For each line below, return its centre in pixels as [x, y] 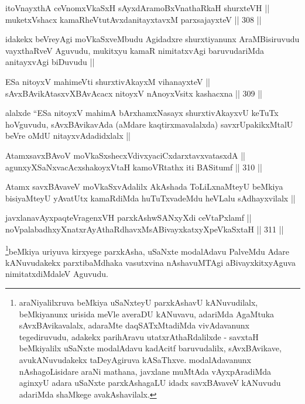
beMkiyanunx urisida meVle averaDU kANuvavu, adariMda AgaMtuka [147, 314]
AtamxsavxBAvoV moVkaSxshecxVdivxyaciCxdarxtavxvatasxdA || [125, 155]
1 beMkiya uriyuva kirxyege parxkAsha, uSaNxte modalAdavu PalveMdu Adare [148, 250]
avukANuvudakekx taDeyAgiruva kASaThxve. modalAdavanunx [135, 359]
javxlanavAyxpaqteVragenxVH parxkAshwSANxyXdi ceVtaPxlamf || [128, 218]
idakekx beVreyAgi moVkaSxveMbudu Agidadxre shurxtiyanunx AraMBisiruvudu [152, 39]
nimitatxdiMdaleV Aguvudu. [57, 274]
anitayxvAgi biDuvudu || [50, 62]
